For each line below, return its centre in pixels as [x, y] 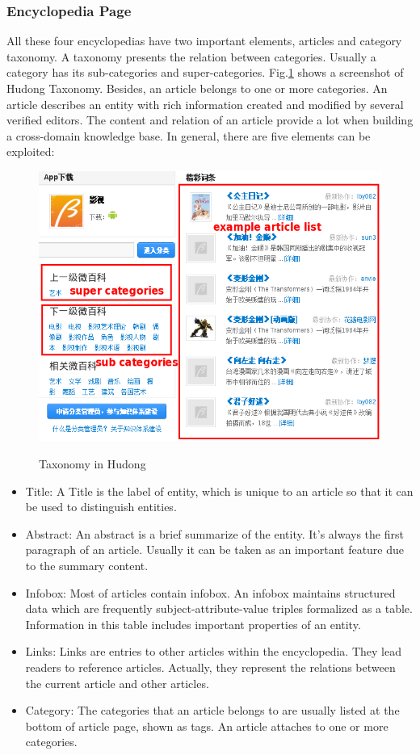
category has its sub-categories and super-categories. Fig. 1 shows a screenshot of [205, 72]
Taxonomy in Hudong [92, 464]
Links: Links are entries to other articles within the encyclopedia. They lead [213, 651]
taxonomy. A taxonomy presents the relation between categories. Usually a [191, 56]
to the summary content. [87, 566]
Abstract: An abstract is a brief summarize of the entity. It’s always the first [214, 533]
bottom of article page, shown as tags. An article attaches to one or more [207, 726]
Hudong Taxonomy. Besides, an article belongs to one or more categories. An [197, 88]
